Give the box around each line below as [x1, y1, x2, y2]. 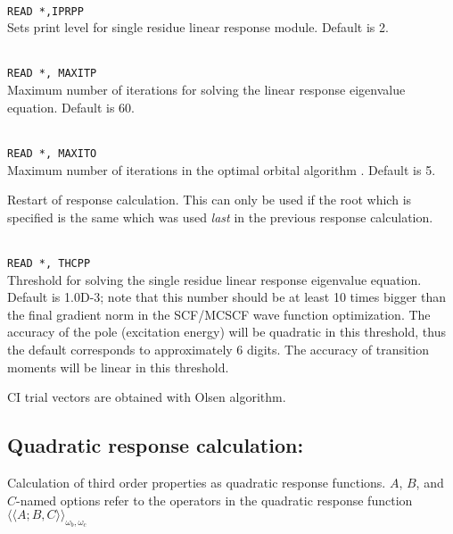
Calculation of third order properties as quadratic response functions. [7, 472, 386, 491]
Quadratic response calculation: [7, 431, 304, 459]
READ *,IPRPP [7, 4, 84, 18]
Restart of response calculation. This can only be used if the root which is [7, 190, 412, 209]
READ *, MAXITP [7, 67, 97, 80]
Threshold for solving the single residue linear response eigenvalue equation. [7, 270, 422, 288]
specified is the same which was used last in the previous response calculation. [7, 207, 433, 226]
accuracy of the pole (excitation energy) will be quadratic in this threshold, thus [7, 322, 446, 341]
